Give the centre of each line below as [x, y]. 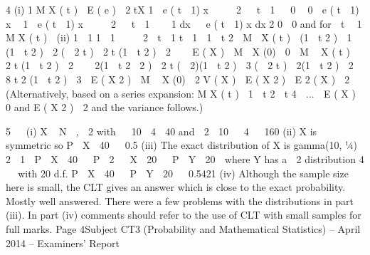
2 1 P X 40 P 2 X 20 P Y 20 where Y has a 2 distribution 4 [185, 158]
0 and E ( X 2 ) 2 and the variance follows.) [105, 107]
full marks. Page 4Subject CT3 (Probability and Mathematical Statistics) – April [183, 228]
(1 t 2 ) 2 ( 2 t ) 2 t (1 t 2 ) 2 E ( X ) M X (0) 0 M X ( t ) [178, 51]
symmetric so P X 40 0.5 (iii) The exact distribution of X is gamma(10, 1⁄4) [182, 145]
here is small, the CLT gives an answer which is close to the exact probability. [176, 187]
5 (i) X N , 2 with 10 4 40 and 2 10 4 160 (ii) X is [162, 131]
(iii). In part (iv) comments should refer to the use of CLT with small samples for [184, 215]
